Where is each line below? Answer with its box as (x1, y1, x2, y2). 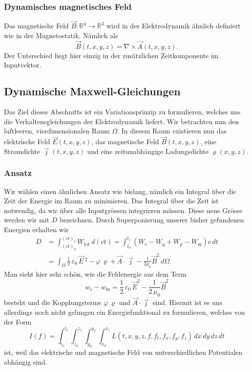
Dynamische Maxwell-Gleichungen (4, 84, 181, 99)
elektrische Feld (4, 136, 50, 147)
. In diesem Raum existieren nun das (117, 126, 227, 136)
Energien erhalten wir (4, 224, 69, 235)
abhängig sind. (4, 356, 47, 367)
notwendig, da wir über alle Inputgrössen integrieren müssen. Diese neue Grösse (4, 205, 243, 215)
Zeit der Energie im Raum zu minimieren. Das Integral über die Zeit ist (4, 196, 219, 206)
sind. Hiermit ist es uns (152, 297, 223, 307)
